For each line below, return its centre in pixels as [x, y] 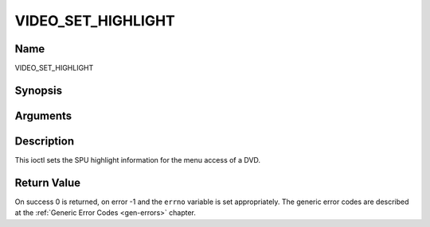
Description [45, 141]
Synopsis [39, 90]
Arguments [43, 115]
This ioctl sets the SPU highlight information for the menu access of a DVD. [138, 160]
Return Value [48, 183]
